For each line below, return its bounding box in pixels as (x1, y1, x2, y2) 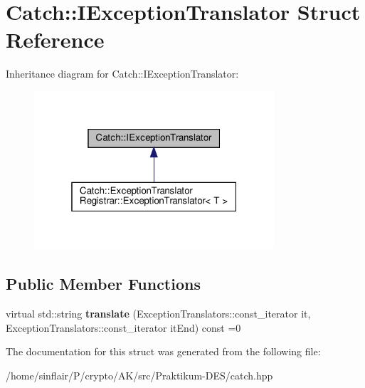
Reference (6, 25, 105, 54)
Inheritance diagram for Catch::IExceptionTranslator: (6, 66, 239, 81)
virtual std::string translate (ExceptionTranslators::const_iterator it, (6, 306, 311, 321)
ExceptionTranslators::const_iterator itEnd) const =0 (6, 320, 241, 335)
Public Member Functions (6, 273, 201, 295)
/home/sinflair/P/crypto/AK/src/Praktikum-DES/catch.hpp (6, 367, 273, 382)
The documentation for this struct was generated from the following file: (6, 344, 321, 359)
